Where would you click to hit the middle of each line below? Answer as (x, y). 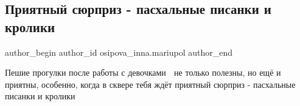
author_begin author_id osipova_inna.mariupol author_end (119, 52)
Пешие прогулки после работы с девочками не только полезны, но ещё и (143, 72)
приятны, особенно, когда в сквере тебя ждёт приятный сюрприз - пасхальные (150, 84)
